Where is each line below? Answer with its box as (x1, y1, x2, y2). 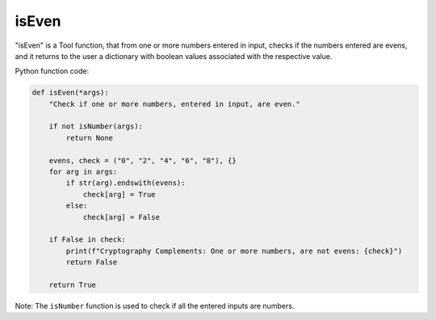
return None (65, 133, 113, 142)
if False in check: (48, 235, 127, 244)
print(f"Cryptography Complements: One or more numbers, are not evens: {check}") (65, 246, 403, 255)
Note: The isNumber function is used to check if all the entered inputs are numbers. (15, 301, 295, 310)
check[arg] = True (82, 190, 157, 199)
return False (65, 258, 118, 267)
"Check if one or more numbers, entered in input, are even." (48, 99, 300, 108)
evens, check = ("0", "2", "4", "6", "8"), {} (48, 156, 237, 165)
